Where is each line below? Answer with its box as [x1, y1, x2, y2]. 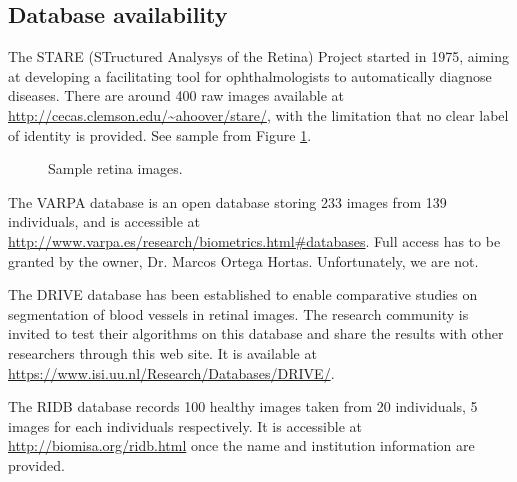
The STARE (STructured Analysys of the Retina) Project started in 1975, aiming [8, 46, 509, 67]
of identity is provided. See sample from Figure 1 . [8, 124, 312, 145]
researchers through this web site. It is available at [8, 342, 317, 363]
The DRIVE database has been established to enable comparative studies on [8, 284, 478, 305]
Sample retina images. [48, 158, 183, 179]
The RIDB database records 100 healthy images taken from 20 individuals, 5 [8, 396, 478, 417]
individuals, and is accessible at [8, 211, 201, 232]
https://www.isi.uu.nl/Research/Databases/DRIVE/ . [8, 362, 335, 383]
